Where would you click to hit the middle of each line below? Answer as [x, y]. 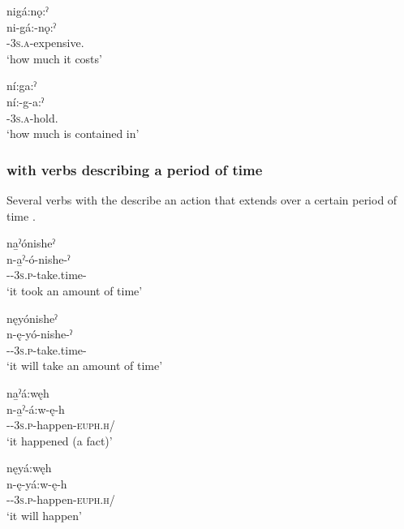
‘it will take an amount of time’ [85, 366]
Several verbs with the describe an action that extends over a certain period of [202, 199]
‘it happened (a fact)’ [60, 440]
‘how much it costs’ [54, 58]
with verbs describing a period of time [135, 169]
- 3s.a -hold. [32, 117]
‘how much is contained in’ [73, 133]
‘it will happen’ [44, 516]
